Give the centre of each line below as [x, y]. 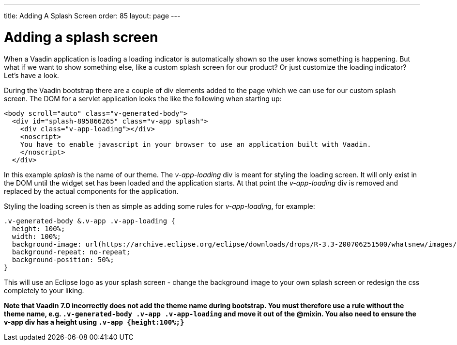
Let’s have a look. [31, 75]
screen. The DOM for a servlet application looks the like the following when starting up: [143, 98]
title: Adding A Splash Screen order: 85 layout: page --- [92, 16]
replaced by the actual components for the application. [91, 191]
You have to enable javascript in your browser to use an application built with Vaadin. [196, 144]
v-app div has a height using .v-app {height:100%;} [94, 322]
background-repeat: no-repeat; [71, 252]
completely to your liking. [44, 290]
